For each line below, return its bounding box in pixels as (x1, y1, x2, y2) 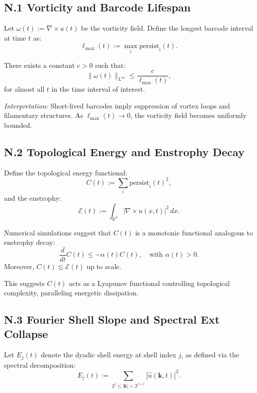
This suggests (4, 278, 45, 288)
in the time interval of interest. (51, 84, 145, 94)
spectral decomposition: (4, 359, 76, 370)
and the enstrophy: (4, 193, 62, 203)
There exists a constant (4, 59, 75, 70)
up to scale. (86, 261, 122, 271)
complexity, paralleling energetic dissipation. (4, 287, 138, 298)
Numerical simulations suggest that (4, 227, 111, 237)
